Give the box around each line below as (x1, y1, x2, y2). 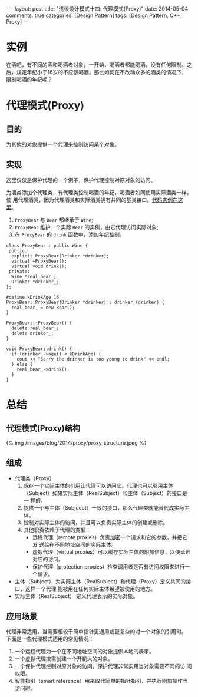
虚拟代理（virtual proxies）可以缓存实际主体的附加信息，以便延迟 (32, 548, 191, 555)
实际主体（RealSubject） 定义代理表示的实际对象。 (14, 592, 138, 599)
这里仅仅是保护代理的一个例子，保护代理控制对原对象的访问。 (6, 176, 156, 183)
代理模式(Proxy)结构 (6, 423, 81, 434)
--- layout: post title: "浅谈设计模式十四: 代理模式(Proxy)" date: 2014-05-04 (6, 5, 189, 12)
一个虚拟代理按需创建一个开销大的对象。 (14, 655, 113, 662)
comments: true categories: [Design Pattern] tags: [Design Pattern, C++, (6, 12, 182, 19)
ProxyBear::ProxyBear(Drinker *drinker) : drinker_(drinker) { (6, 299, 165, 305)
